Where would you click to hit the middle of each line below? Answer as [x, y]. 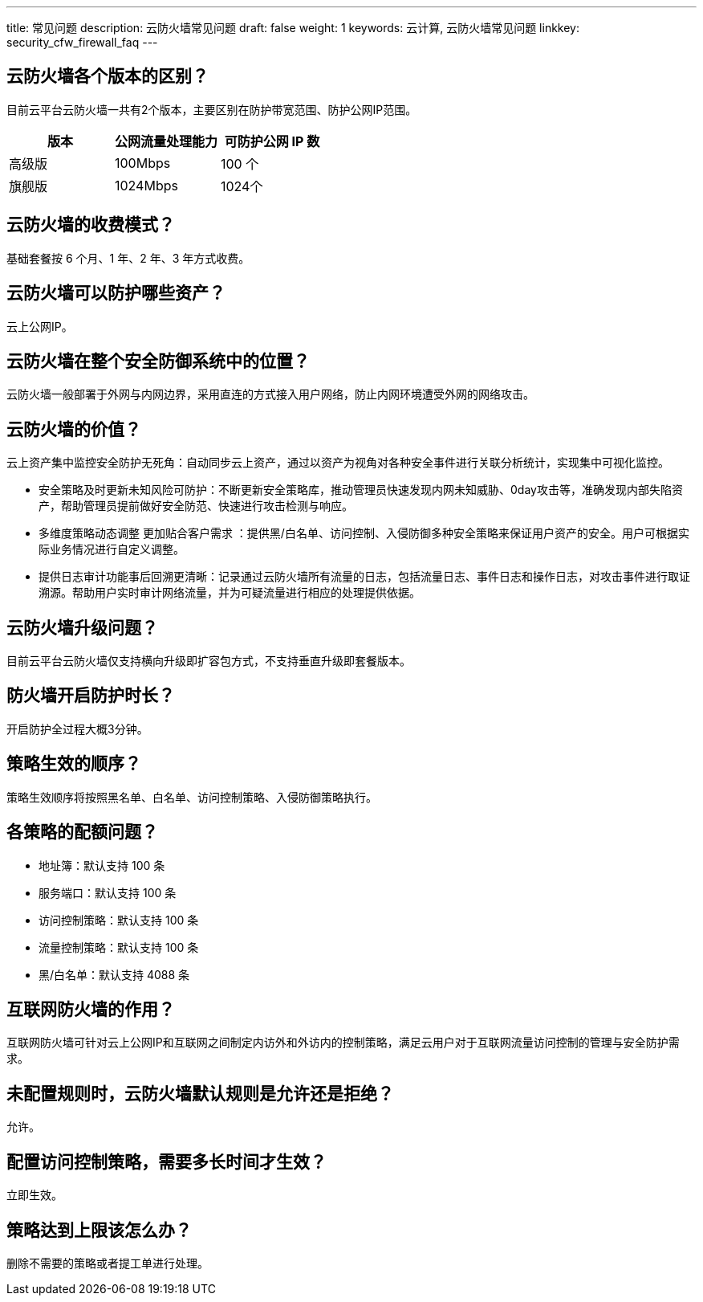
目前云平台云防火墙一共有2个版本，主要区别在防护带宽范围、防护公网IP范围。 [212, 109]
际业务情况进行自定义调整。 [112, 549]
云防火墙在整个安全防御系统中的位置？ [158, 361]
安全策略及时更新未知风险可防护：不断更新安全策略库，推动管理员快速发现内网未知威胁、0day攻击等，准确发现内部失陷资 [361, 490]
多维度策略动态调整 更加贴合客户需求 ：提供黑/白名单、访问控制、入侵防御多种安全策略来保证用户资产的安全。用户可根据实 [364, 533]
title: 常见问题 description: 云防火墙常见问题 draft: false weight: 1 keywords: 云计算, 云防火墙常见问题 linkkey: [293, 28]
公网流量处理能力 [167, 141]
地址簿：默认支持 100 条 [102, 865]
